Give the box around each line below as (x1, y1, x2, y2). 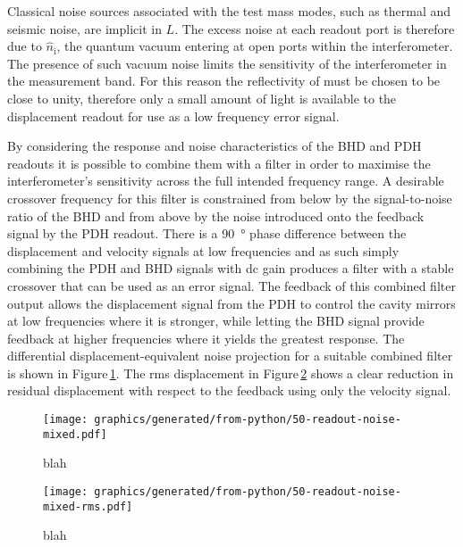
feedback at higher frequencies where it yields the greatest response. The (7, 328, 405, 347)
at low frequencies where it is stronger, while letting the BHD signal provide (7, 311, 425, 330)
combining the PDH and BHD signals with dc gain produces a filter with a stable (7, 259, 454, 278)
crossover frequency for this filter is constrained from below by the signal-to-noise (7, 188, 452, 207)
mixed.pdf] (43, 427, 107, 441)
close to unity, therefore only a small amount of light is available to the (7, 88, 397, 107)
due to (7, 37, 42, 55)
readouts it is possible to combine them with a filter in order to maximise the (7, 153, 431, 172)
